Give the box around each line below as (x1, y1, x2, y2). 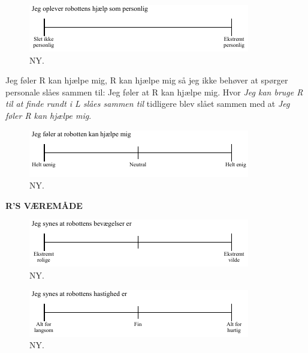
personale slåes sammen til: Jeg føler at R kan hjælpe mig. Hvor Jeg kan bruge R (5, 85, 303, 98)
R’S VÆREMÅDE (5, 199, 83, 211)
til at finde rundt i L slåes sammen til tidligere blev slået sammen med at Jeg (5, 97, 290, 110)
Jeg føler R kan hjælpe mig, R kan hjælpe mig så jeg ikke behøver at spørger (5, 74, 288, 86)
